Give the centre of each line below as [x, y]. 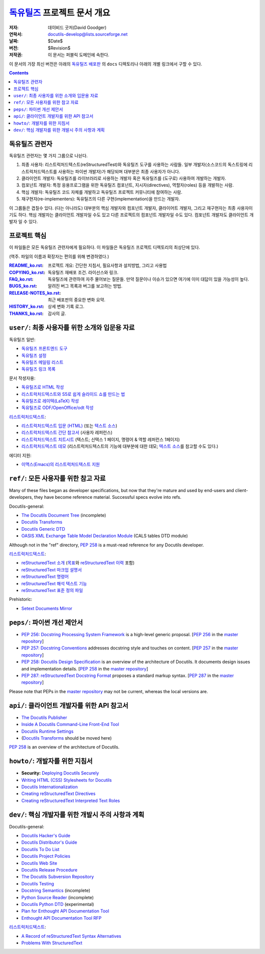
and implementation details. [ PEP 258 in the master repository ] [85, 669]
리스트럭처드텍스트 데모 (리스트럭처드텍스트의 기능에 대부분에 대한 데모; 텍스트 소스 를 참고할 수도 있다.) [120, 446]
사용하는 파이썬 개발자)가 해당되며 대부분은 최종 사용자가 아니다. [119, 171]
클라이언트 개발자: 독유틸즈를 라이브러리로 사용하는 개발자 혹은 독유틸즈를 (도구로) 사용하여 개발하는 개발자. [124, 179]
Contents [19, 73]
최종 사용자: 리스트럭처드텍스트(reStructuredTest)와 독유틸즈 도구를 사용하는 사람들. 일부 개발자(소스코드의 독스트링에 [134, 165]
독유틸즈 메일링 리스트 [42, 362]
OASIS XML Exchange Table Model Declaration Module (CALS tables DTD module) [105, 536]
